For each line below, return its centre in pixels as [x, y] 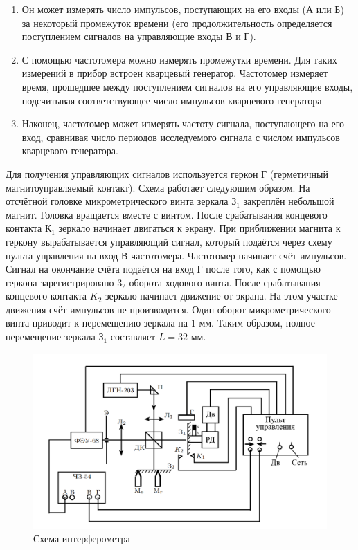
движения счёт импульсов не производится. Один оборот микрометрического [168, 309]
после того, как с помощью [263, 269]
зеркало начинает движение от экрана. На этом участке [221, 296]
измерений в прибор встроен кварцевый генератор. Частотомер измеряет [175, 73]
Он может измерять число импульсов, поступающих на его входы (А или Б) [183, 9]
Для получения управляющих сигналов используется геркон [132, 173]
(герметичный [299, 173]
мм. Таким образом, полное [257, 323]
